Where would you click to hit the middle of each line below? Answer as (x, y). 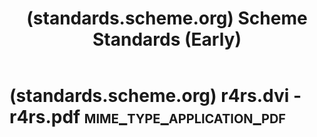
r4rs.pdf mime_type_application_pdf (148, 117)
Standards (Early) (167, 39)
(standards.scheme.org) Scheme (167, 18)
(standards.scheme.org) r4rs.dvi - (155, 96)
